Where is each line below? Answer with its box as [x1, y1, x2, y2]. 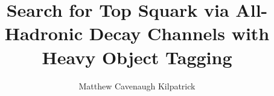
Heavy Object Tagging [42, 44, 232, 69]
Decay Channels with [89, 21, 270, 46]
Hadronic [4, 21, 83, 46]
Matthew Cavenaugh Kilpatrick [78, 79, 196, 92]
